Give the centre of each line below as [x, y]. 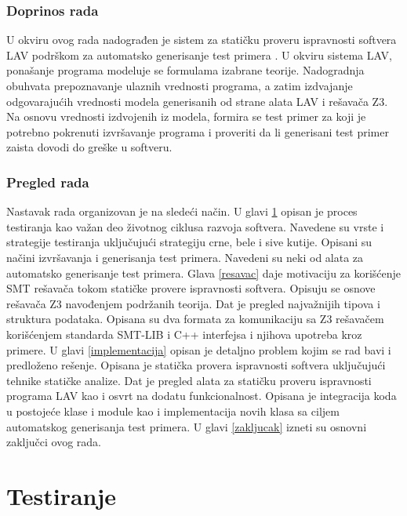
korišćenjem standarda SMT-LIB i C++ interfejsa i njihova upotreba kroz [184, 334]
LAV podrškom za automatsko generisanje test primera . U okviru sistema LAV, [199, 55]
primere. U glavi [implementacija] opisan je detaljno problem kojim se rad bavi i [199, 349]
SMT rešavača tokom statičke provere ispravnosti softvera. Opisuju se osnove [191, 288]
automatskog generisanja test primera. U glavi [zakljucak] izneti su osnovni [187, 426]
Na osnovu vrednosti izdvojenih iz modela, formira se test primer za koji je [186, 116]
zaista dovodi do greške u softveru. [89, 147]
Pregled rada [48, 182]
